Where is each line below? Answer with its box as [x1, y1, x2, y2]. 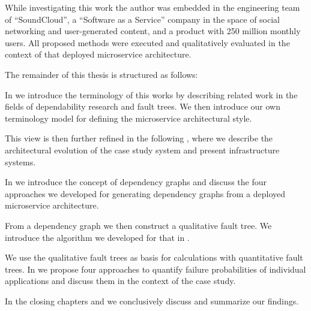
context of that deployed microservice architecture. [5, 48, 192, 61]
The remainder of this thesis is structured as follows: [5, 68, 198, 80]
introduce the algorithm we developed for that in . [5, 231, 190, 243]
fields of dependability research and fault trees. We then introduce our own [5, 100, 280, 113]
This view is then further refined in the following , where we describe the [5, 132, 273, 144]
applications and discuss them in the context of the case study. [5, 274, 236, 287]
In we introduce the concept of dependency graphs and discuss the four [5, 176, 267, 188]
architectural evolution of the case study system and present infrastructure [5, 143, 280, 156]
